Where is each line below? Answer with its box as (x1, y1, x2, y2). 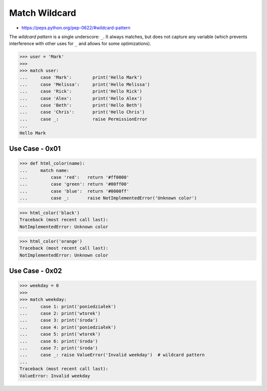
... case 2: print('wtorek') (19, 311, 101, 316)
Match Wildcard (9, 7, 77, 18)
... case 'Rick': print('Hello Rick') (19, 89, 142, 94)
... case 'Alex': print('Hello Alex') (19, 96, 142, 101)
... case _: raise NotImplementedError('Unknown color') (19, 195, 197, 201)
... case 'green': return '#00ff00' (19, 181, 130, 187)
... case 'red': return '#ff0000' (19, 174, 130, 180)
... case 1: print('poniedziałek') (19, 303, 116, 309)
